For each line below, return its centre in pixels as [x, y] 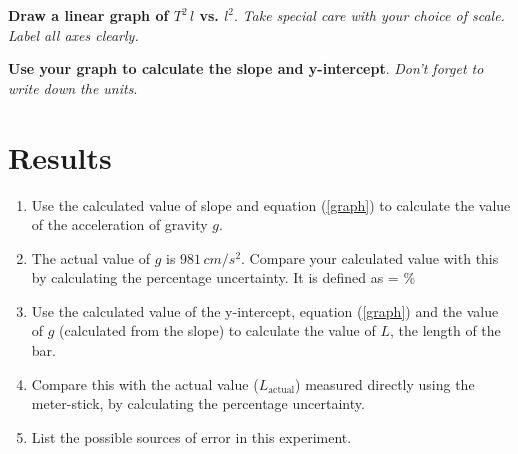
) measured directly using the [385, 383]
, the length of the [445, 330]
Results [60, 156]
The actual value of [91, 257]
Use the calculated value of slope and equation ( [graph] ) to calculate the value [271, 204]
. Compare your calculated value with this [370, 257]
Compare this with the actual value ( [145, 383]
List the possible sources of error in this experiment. [191, 436]
